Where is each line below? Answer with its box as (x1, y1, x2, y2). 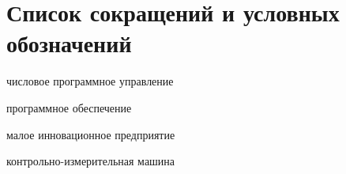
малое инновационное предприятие (6, 126, 175, 142)
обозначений (6, 27, 132, 59)
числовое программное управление (6, 73, 174, 89)
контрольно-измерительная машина (6, 153, 175, 169)
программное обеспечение (6, 99, 132, 115)
